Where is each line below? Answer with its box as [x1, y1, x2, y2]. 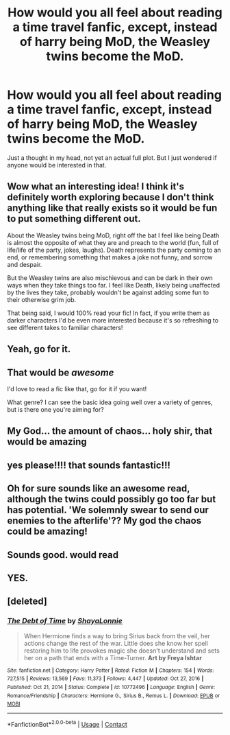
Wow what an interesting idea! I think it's [7, 180, 185, 193]
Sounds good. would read [7, 549, 118, 561]
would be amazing [7, 436, 87, 447]
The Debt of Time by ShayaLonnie [7, 616, 123, 626]
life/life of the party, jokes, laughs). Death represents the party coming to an [7, 246, 221, 254]
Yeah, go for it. [7, 343, 71, 355]
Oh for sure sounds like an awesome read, [7, 482, 190, 495]
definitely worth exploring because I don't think [7, 191, 214, 203]
